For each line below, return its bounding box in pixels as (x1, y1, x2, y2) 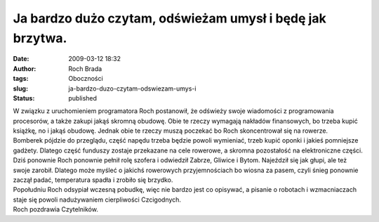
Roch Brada (68, 64, 102, 73)
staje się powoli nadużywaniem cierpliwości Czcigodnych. (13, 195, 182, 204)
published (68, 93, 98, 102)
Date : (13, 55, 29, 63)
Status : (13, 93, 35, 102)
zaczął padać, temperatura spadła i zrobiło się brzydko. (13, 176, 173, 184)
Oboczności (68, 74, 103, 83)
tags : (13, 74, 29, 83)
